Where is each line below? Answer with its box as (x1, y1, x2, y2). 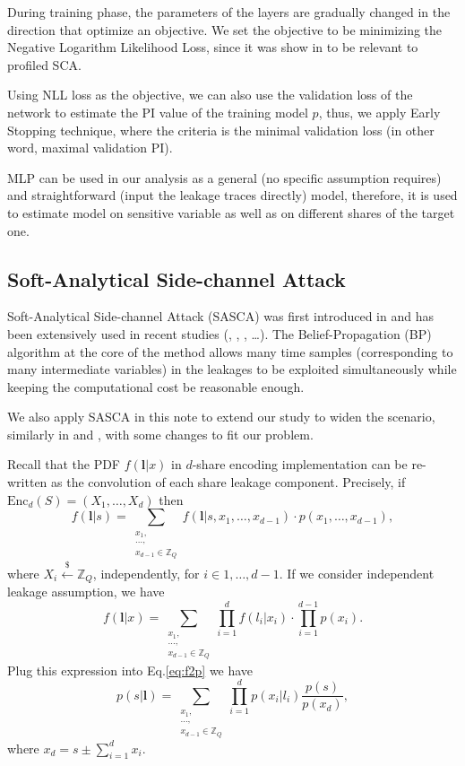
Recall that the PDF (7, 455, 120, 474)
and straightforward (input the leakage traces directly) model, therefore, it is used (7, 186, 458, 205)
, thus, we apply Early (318, 102, 441, 121)
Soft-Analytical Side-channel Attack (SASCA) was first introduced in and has (7, 307, 434, 326)
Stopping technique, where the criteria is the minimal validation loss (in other (7, 120, 435, 139)
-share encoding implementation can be (192, 455, 408, 474)
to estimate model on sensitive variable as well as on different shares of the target (7, 203, 455, 222)
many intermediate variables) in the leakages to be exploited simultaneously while (7, 360, 457, 379)
